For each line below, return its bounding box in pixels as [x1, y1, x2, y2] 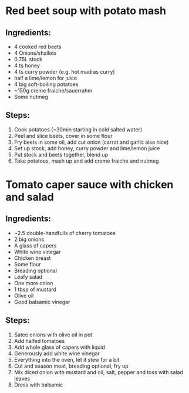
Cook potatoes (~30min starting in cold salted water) [14, 126, 143, 133]
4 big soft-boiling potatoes [14, 81, 79, 88]
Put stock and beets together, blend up [14, 151, 109, 158]
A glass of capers [14, 242, 57, 249]
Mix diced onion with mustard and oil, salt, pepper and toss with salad [14, 368, 183, 375]
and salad [5, 190, 54, 204]
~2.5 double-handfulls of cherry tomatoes [14, 229, 116, 236]
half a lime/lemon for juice [14, 75, 77, 81]
